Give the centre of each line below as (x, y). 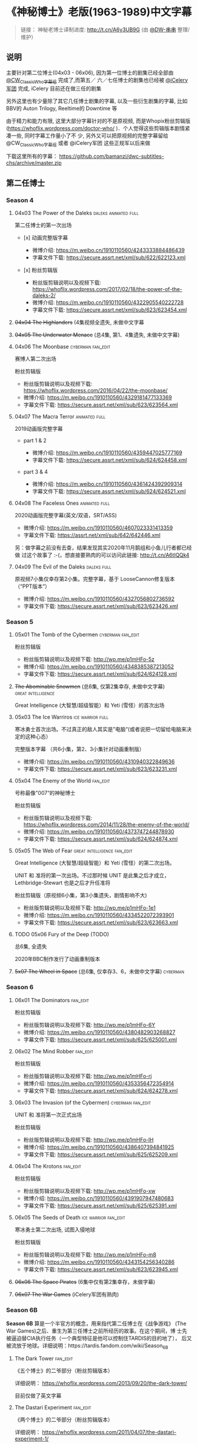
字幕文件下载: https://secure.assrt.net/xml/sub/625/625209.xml (100, 1154)
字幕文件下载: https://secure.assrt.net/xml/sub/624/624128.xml (100, 674)
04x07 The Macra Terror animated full (60, 417)
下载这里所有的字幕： (32, 156)
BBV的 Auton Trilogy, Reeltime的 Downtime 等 (62, 108)
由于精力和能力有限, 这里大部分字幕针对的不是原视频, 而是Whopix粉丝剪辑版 (98, 121)
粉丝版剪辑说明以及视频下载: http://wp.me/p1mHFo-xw (90, 1191)
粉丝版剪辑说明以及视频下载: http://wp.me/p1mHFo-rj (88, 1076)
